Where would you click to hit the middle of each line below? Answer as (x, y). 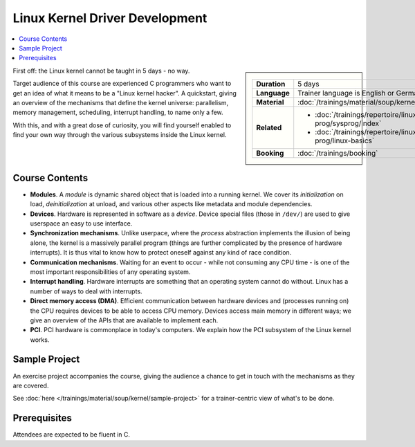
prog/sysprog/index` (348, 123)
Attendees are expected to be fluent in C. (72, 435)
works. (40, 340)
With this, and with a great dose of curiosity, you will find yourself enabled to (122, 125)
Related (269, 127)
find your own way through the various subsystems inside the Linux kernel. (120, 135)
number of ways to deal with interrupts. (86, 291)
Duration (271, 84)
